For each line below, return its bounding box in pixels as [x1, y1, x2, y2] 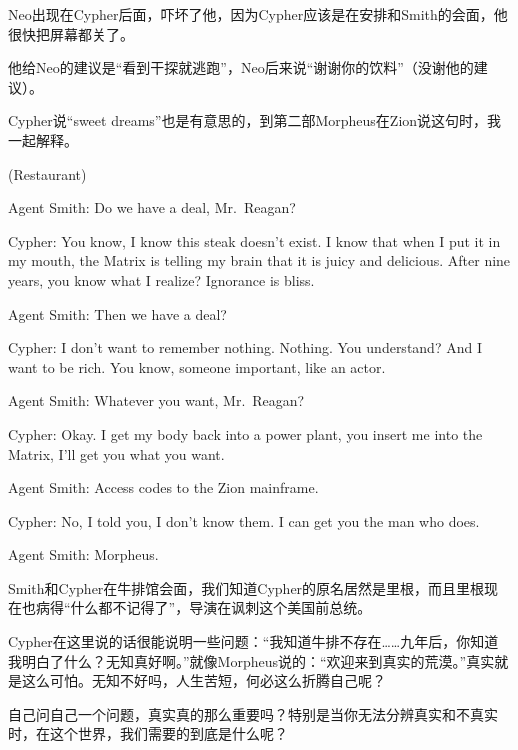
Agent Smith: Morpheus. [8, 544, 159, 565]
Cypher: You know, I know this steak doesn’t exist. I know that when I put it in [8, 230, 501, 251]
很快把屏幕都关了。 [8, 23, 134, 44]
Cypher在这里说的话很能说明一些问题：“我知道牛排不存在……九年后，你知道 [8, 631, 499, 652]
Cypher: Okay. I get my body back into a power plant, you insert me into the [8, 423, 483, 444]
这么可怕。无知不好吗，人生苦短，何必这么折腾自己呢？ [21, 670, 386, 691]
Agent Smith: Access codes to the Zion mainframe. [8, 477, 319, 498]
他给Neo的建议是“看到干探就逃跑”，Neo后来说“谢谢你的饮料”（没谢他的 [8, 57, 474, 78]
